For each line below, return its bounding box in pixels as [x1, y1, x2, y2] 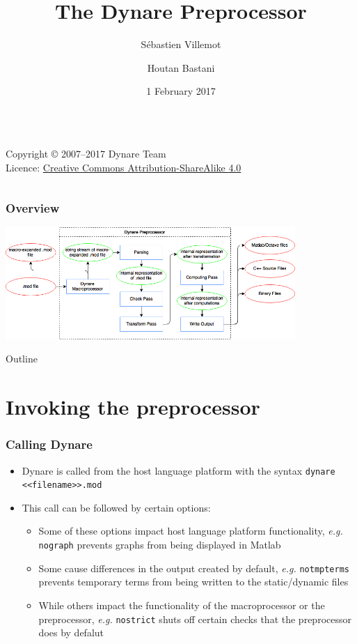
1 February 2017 [146, 84, 216, 98]
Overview [6, 199, 60, 217]
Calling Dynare [6, 436, 93, 453]
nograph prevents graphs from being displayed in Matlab [38, 537, 281, 552]
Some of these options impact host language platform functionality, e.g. [38, 523, 343, 538]
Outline [6, 351, 38, 366]
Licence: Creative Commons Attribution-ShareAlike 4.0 [6, 160, 241, 174]
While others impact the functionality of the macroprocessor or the [38, 597, 325, 612]
